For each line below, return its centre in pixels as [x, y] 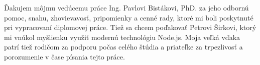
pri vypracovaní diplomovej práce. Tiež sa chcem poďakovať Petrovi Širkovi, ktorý [130, 27]
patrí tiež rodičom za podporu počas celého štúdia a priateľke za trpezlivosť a [123, 47]
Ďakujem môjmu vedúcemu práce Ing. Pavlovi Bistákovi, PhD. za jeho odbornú [126, 7]
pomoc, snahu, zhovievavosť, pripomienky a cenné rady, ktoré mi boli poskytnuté [129, 17]
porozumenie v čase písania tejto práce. [64, 56]
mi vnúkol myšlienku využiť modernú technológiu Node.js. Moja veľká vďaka [122, 37]
